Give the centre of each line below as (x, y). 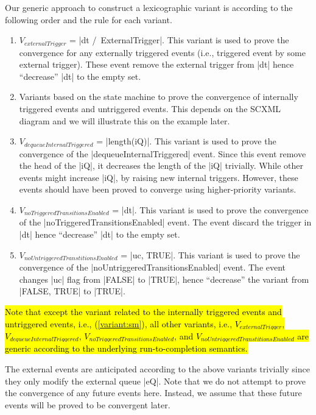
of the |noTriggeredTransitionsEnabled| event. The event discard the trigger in (165, 222)
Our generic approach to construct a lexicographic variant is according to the (149, 7)
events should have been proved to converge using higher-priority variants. (158, 189)
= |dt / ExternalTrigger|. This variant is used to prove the (179, 40)
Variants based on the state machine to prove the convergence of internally (159, 97)
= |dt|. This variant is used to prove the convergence (210, 210)
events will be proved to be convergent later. (88, 404)
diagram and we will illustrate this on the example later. (125, 120)
